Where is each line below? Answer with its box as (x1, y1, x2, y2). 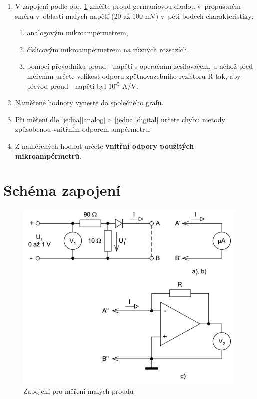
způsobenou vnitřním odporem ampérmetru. (15, 124, 151, 134)
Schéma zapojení (3, 180, 121, 200)
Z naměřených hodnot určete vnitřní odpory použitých (15, 140, 194, 151)
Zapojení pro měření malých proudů (23, 385, 134, 396)
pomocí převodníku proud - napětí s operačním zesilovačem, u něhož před (27, 61, 253, 71)
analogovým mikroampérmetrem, (27, 27, 128, 38)
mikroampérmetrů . (15, 150, 82, 161)
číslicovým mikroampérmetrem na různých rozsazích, (27, 44, 189, 54)
